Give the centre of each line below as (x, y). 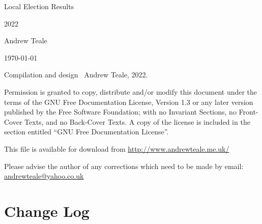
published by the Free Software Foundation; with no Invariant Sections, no (120, 112)
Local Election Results (39, 6)
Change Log (47, 211)
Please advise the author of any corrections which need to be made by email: (124, 166)
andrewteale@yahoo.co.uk (44, 176)
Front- (249, 112)
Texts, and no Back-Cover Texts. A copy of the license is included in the (137, 121)
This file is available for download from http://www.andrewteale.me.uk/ (117, 148)
